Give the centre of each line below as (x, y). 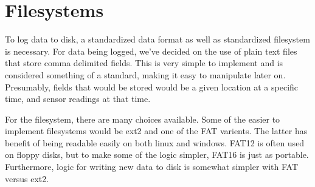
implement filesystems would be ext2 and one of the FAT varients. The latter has (156, 131)
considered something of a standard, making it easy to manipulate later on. (145, 74)
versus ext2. (27, 178)
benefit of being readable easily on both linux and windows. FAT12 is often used (155, 142)
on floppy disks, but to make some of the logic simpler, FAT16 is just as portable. (157, 155)
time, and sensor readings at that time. (78, 99)
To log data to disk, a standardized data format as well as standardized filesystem (157, 39)
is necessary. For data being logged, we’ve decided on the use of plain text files (151, 51)
